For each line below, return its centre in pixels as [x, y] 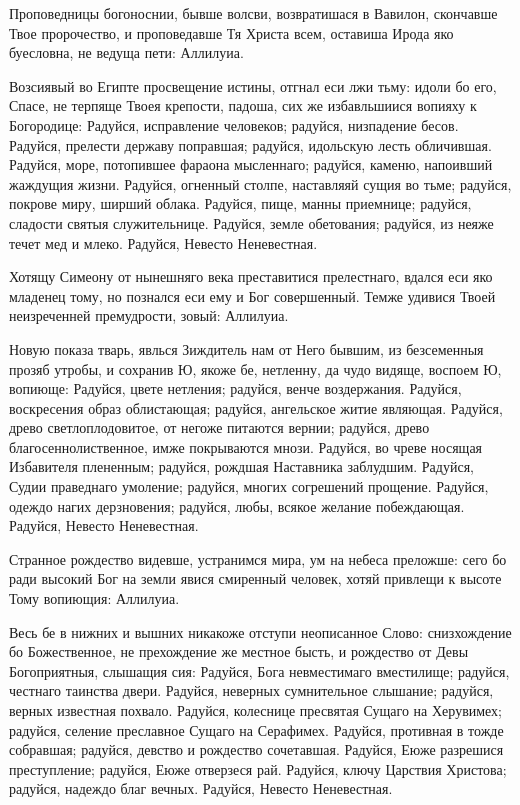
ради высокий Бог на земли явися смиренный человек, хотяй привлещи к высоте [255, 578]
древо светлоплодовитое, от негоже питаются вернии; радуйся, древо [219, 427]
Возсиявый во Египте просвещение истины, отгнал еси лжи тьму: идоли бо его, [253, 85]
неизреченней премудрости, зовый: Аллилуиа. [149, 315]
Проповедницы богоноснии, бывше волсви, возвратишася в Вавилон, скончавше [253, 13]
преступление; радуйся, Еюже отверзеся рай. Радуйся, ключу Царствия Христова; [258, 768]
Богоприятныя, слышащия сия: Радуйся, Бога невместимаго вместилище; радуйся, [259, 670]
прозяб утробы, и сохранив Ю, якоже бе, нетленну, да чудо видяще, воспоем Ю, [255, 368]
